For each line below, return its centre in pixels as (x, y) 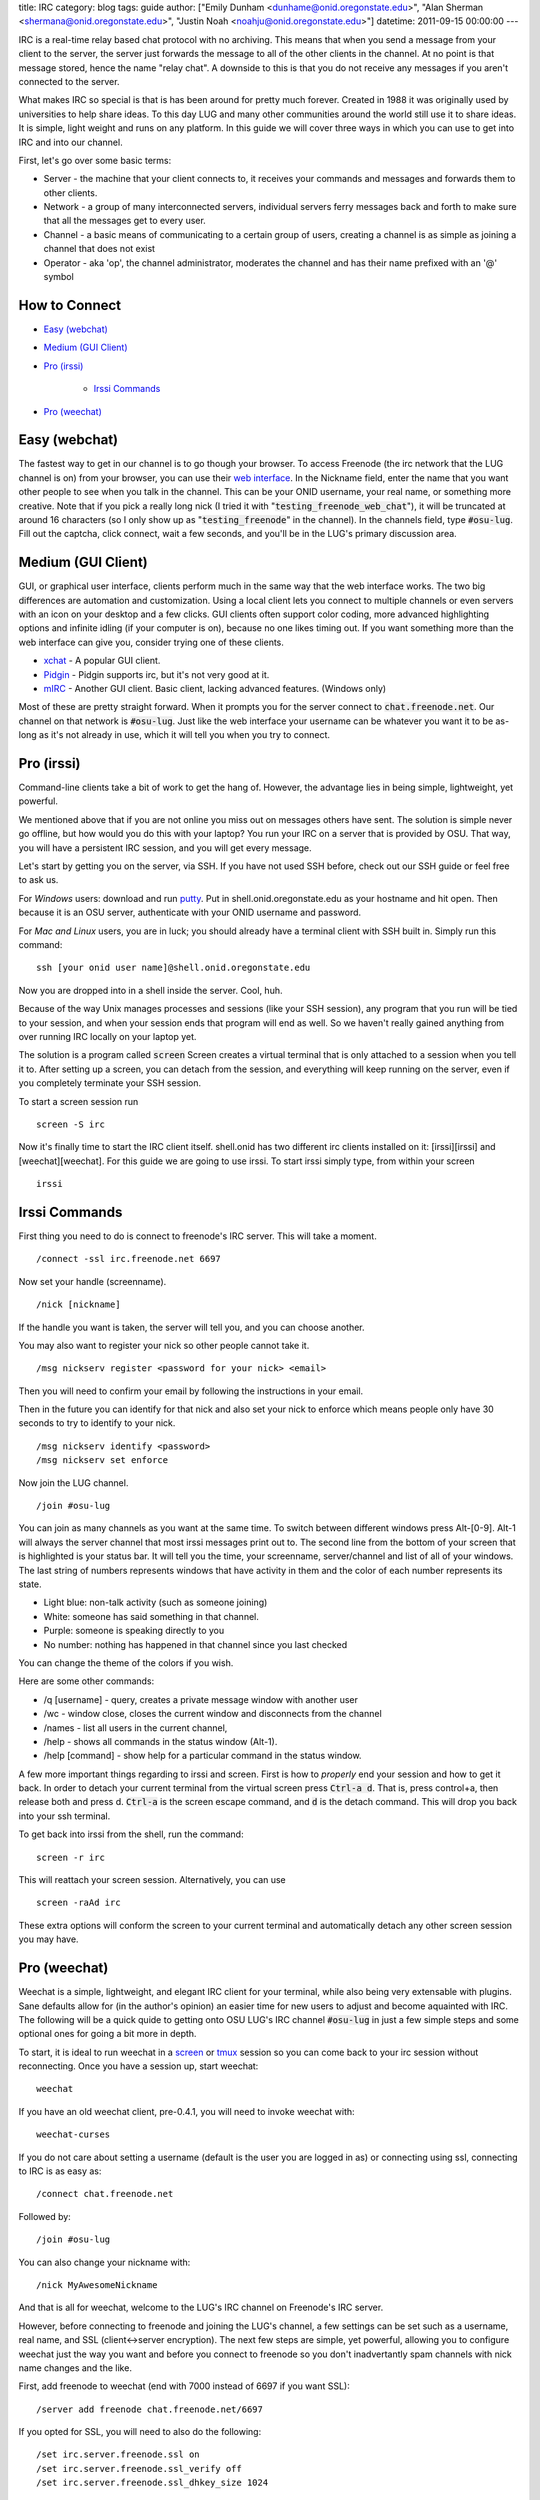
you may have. (48, 1939)
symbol (58, 277)
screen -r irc (70, 1857)
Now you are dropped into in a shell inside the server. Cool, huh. (150, 990)
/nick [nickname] (78, 1304)
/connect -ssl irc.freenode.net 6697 (129, 1259)
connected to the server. (69, 81)
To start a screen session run (78, 1101)
